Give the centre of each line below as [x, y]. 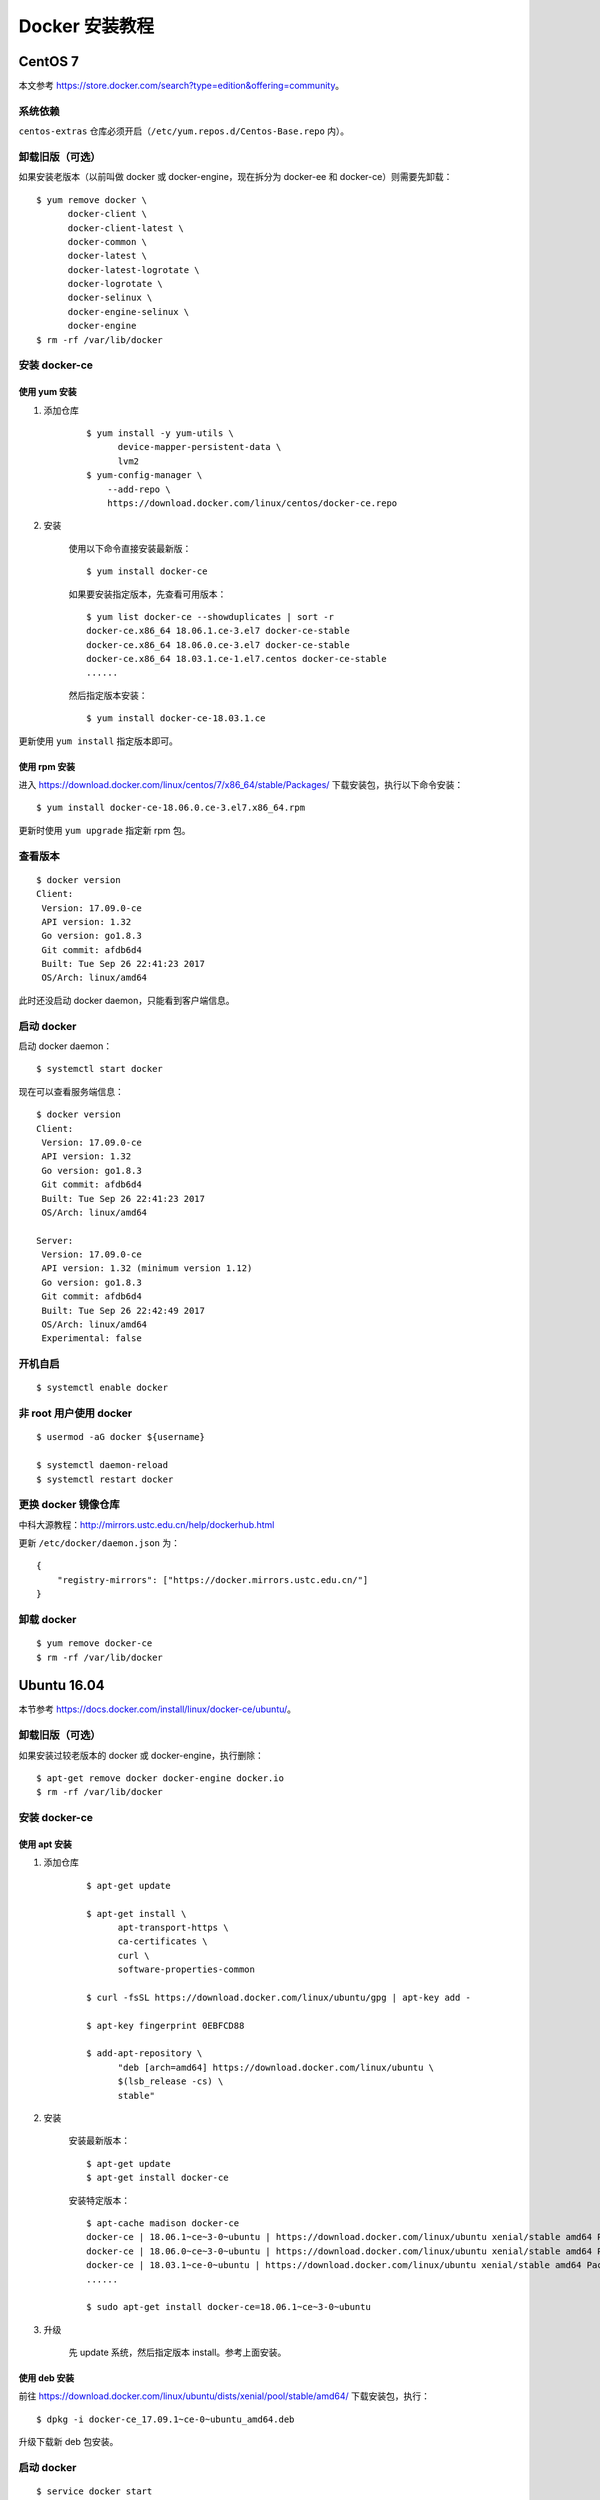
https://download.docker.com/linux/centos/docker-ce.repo [252, 503]
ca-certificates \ [162, 1941]
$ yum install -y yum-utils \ [160, 433]
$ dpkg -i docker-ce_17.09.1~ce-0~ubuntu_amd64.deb [165, 2419]
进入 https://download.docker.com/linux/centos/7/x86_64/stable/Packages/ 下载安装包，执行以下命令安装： [241, 785]
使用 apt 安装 [45, 1844]
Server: [55, 1240]
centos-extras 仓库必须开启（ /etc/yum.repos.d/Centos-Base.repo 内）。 [184, 131]
